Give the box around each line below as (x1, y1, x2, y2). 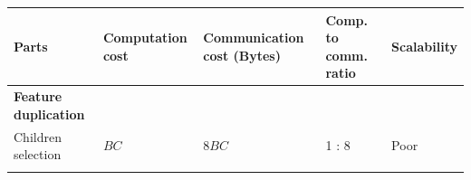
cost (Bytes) (203, 45, 281, 64)
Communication (203, 28, 304, 47)
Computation (102, 28, 187, 47)
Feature (14, 87, 62, 106)
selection (14, 145, 62, 164)
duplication (14, 104, 85, 123)
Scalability (391, 36, 457, 55)
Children (14, 127, 62, 146)
